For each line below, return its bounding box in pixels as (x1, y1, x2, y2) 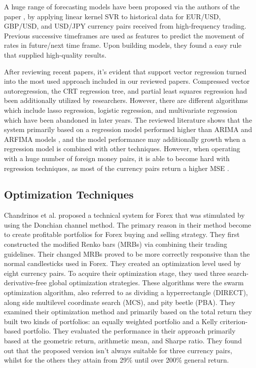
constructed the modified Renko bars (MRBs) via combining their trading (4, 239, 227, 249)
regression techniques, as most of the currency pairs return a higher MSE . (4, 163, 229, 173)
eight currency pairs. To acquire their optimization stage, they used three (4, 268, 225, 278)
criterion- (219, 316, 248, 326)
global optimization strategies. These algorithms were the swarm (49, 277, 244, 288)
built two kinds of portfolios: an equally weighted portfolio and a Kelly (4, 316, 218, 326)
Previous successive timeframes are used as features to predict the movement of (4, 30, 244, 40)
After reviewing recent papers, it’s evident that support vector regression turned (4, 66, 247, 76)
